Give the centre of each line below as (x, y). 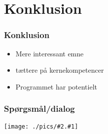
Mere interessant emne (50, 53)
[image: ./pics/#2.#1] (41, 126)
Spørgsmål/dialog (39, 109)
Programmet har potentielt (56, 86)
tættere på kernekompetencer (60, 70)
